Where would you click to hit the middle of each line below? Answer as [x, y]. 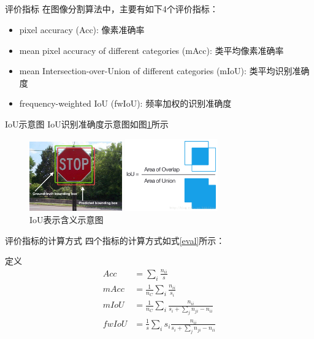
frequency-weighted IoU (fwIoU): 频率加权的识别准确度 [125, 103]
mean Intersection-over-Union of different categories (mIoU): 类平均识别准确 [164, 71]
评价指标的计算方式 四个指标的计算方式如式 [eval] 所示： [115, 240]
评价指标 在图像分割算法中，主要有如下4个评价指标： [112, 9]
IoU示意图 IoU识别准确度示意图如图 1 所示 [87, 124]
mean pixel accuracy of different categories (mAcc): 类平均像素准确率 [151, 50]
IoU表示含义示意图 [67, 220]
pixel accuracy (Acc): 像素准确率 [82, 29]
